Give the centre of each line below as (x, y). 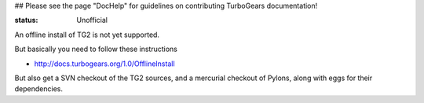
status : (26, 20)
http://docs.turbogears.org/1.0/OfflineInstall (105, 64)
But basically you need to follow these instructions (96, 49)
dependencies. (38, 89)
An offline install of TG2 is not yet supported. (87, 35)
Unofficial (92, 20)
